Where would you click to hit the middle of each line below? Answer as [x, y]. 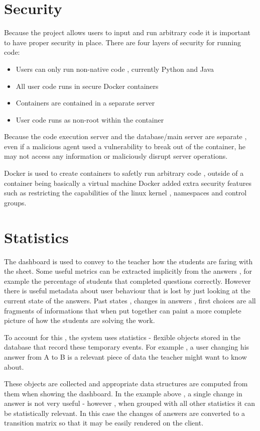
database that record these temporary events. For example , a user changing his [127, 347]
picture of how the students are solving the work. [80, 320]
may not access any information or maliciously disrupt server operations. [116, 156]
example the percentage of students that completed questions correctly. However [127, 281]
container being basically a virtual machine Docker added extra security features [128, 183]
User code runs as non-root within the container [90, 119]
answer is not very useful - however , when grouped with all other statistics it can [129, 403]
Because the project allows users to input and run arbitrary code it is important [127, 32]
